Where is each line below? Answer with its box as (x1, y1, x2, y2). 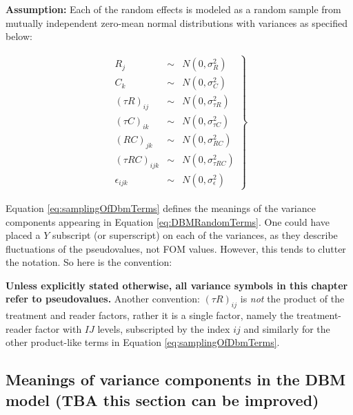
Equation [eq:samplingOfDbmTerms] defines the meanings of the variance (6, 200, 316, 215)
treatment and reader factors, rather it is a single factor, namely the (6, 308, 294, 322)
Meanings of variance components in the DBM (6, 369, 346, 390)
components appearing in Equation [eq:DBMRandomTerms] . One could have (6, 214, 330, 229)
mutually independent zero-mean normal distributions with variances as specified (6, 15, 348, 30)
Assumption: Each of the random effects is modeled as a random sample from (6, 2, 341, 16)
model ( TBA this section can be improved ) (6, 389, 319, 410)
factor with (34, 321, 82, 336)
